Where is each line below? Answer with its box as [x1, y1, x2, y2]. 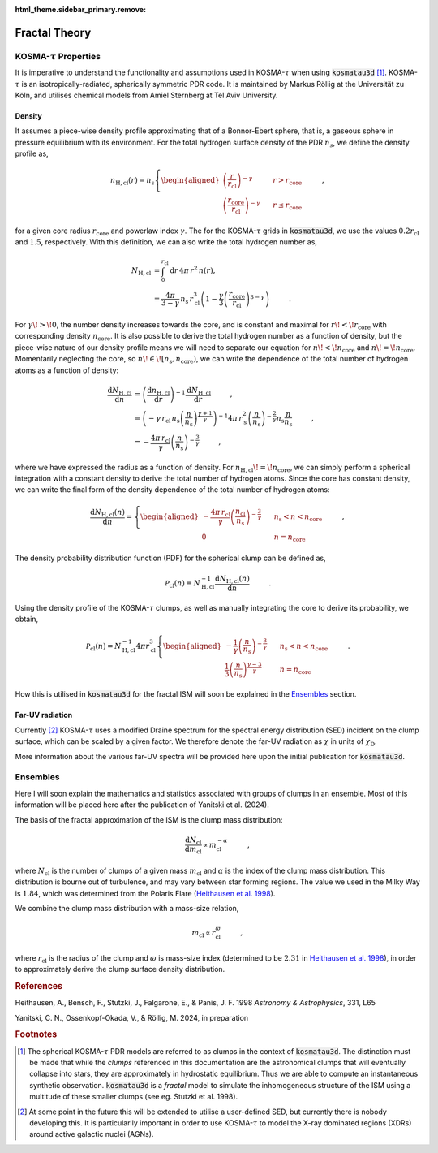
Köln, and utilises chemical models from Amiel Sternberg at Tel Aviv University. [15, 90, 278, 100]
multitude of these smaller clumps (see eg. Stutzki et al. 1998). [29, 1092, 238, 1102]
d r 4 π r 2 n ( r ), [169, 264, 216, 275]
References [15, 980, 63, 991]
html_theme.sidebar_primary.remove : [15, 5, 146, 14]
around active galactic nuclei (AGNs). [29, 1129, 154, 1139]
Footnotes [15, 1029, 58, 1040]
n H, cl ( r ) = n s [109, 175, 155, 187]
